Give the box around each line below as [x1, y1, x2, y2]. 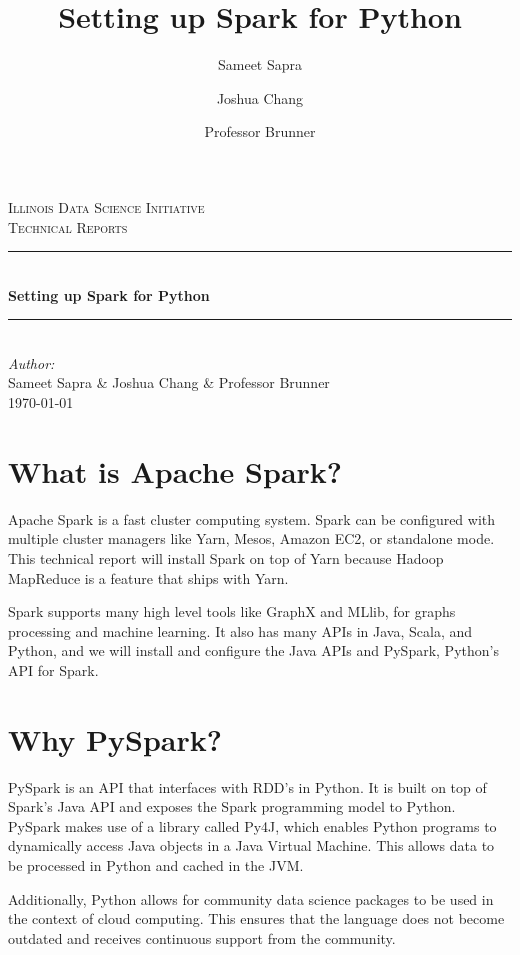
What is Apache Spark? [8, 450, 343, 491]
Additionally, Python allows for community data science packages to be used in [8, 888, 494, 909]
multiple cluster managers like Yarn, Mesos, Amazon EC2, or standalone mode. [8, 528, 495, 549]
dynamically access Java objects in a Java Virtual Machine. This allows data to [8, 835, 495, 856]
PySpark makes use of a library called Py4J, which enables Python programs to [8, 815, 497, 836]
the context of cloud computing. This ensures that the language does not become [8, 908, 505, 929]
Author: [8, 352, 55, 373]
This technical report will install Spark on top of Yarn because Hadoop [8, 547, 444, 568]
